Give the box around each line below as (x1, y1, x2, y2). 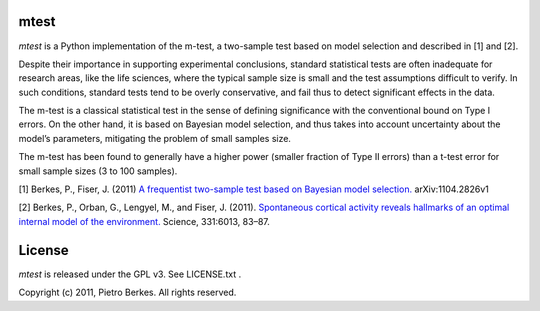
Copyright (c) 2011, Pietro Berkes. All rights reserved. (18, 286, 237, 299)
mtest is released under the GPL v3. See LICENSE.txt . (18, 268, 242, 280)
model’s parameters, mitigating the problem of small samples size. (18, 132, 292, 144)
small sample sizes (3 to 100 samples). (18, 165, 178, 177)
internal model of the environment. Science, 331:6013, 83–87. (18, 215, 270, 227)
